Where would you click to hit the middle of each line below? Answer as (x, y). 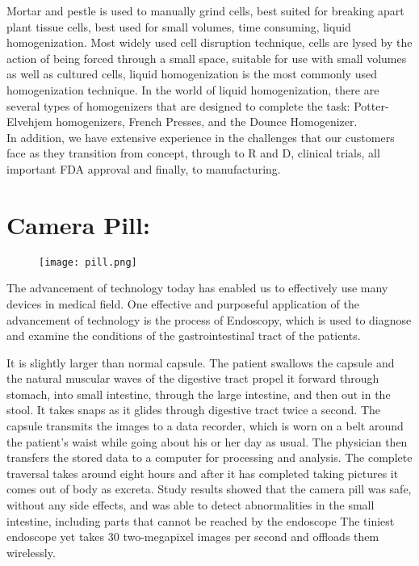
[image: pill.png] (88, 262)
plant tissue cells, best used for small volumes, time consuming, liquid (179, 26)
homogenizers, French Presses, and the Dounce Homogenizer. (207, 122)
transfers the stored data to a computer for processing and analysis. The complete (209, 457)
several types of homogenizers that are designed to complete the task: (178, 105)
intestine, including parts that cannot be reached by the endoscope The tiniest (201, 520)
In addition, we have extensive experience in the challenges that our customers (201, 137)
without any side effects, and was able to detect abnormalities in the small (191, 505)
